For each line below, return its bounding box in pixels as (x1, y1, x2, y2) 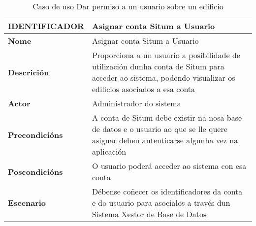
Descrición (8, 66, 49, 78)
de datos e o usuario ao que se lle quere (92, 123, 227, 134)
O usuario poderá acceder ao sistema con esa (92, 160, 247, 171)
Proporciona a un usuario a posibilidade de (92, 49, 240, 61)
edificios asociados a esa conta (92, 83, 195, 95)
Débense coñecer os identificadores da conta (92, 186, 243, 197)
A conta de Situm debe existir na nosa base (92, 112, 242, 123)
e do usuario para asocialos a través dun (92, 197, 230, 208)
